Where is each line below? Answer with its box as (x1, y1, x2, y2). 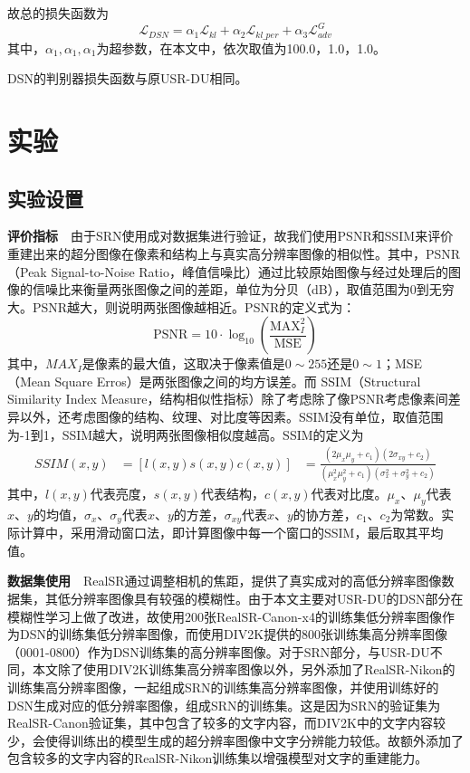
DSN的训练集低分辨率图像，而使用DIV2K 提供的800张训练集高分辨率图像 (19, 625, 448, 644)
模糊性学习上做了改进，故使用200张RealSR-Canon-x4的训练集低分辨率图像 (7, 606, 442, 625)
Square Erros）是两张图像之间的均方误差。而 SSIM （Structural (54, 371, 421, 390)
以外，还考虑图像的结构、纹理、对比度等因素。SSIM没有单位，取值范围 (19, 407, 444, 426)
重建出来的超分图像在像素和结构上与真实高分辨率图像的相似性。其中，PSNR (7, 243, 461, 262)
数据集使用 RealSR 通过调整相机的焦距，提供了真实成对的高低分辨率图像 (7, 571, 442, 590)
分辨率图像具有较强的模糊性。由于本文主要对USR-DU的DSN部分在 (70, 588, 464, 607)
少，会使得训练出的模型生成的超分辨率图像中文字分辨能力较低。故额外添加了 (7, 730, 464, 749)
